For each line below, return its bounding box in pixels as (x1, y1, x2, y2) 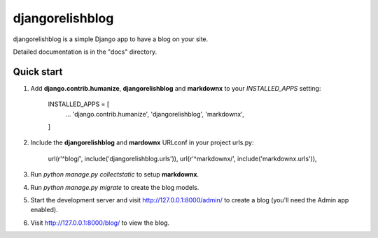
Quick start (13, 66, 63, 77)
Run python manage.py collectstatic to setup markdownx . (30, 170, 199, 179)
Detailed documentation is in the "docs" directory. (13, 47, 157, 56)
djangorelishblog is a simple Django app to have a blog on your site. (13, 35, 209, 43)
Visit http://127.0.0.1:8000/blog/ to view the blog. (30, 218, 170, 227)
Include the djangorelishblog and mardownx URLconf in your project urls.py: (30, 138, 254, 147)
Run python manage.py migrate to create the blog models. (30, 183, 199, 191)
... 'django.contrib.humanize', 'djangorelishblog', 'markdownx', (65, 110, 244, 118)
